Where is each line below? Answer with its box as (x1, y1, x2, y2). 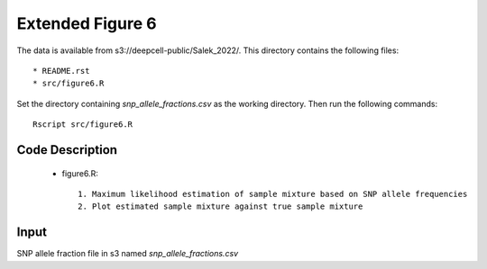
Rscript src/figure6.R (32, 120, 133, 130)
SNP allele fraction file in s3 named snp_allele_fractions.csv (16, 248, 239, 259)
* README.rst (32, 66, 90, 76)
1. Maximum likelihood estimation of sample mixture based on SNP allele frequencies (78, 189, 468, 199)
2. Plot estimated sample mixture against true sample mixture (78, 202, 363, 211)
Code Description (16, 142, 117, 157)
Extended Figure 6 (16, 13, 157, 33)
